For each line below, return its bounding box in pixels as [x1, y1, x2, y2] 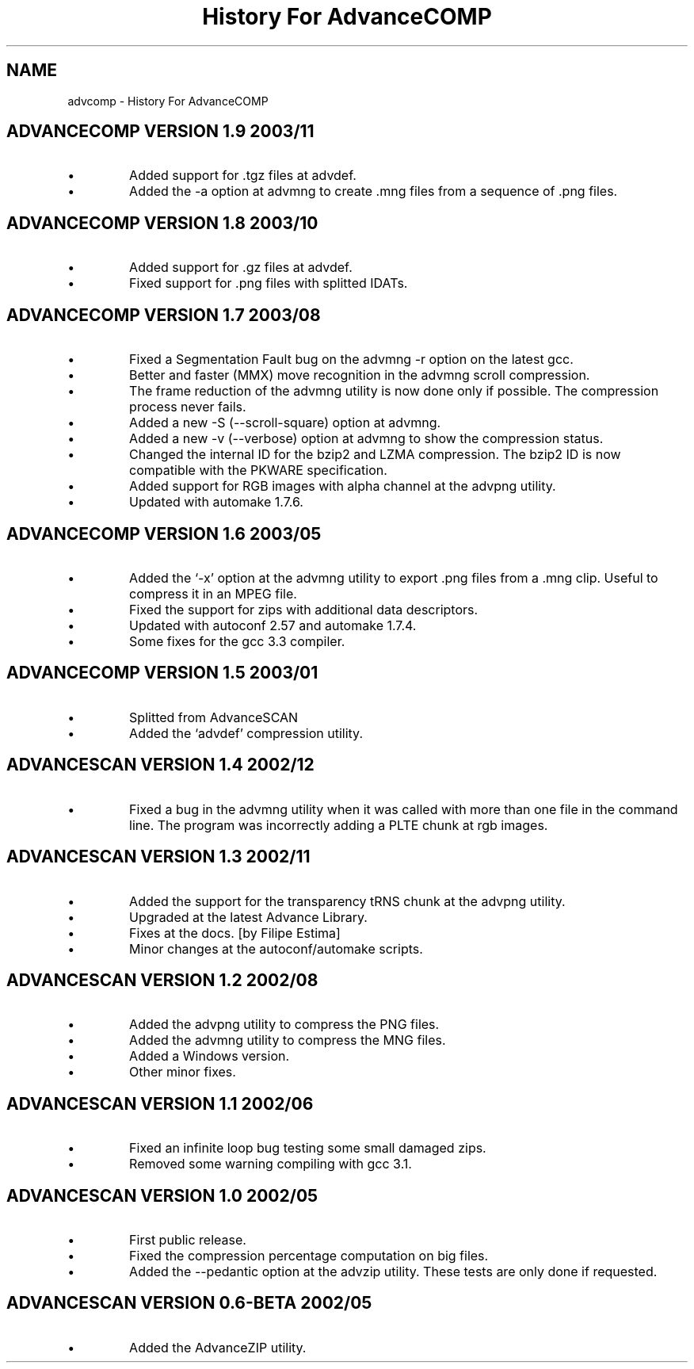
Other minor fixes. [129, 1064, 236, 1080]
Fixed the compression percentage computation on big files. [129, 1248, 489, 1264]
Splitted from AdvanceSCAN [129, 709, 299, 725]
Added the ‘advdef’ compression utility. [129, 725, 364, 741]
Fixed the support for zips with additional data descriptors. [129, 601, 479, 618]
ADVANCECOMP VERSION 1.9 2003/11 [6, 121, 315, 142]
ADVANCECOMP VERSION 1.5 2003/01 [6, 663, 318, 683]
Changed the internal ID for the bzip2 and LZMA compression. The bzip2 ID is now [129, 446, 621, 463]
